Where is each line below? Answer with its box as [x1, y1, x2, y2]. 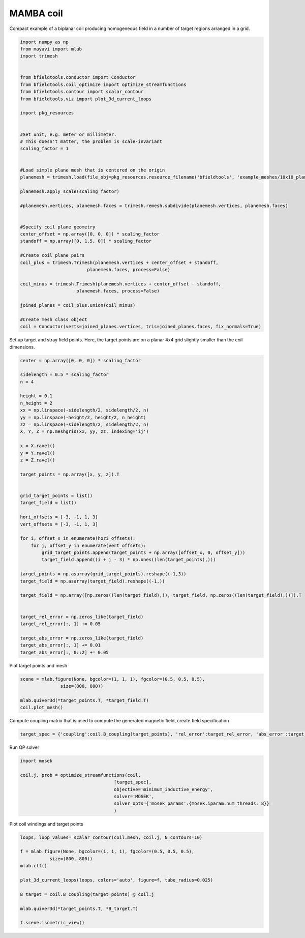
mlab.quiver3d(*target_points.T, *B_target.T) [20, 905, 138, 912]
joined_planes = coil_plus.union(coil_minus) [20, 302, 136, 308]
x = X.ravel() [20, 443, 55, 449]
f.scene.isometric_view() [20, 920, 85, 926]
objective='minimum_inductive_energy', [113, 786, 213, 792]
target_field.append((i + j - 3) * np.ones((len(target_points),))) [41, 557, 216, 563]
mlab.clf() [20, 863, 47, 869]
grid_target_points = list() [20, 492, 93, 499]
